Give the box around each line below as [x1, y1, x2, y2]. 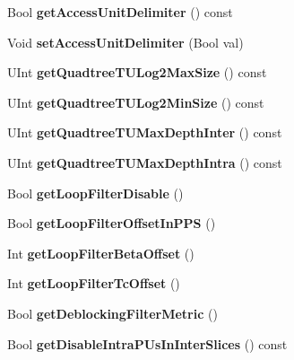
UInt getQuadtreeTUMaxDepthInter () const [7, 123, 282, 142]
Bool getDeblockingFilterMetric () [7, 303, 218, 322]
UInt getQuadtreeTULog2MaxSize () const [7, 63, 267, 82]
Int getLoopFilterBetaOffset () [7, 243, 195, 262]
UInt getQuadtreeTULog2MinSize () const [7, 92, 264, 111]
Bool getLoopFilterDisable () [7, 183, 184, 202]
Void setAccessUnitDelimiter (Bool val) [7, 32, 244, 51]
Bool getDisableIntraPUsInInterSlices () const [7, 334, 288, 353]
